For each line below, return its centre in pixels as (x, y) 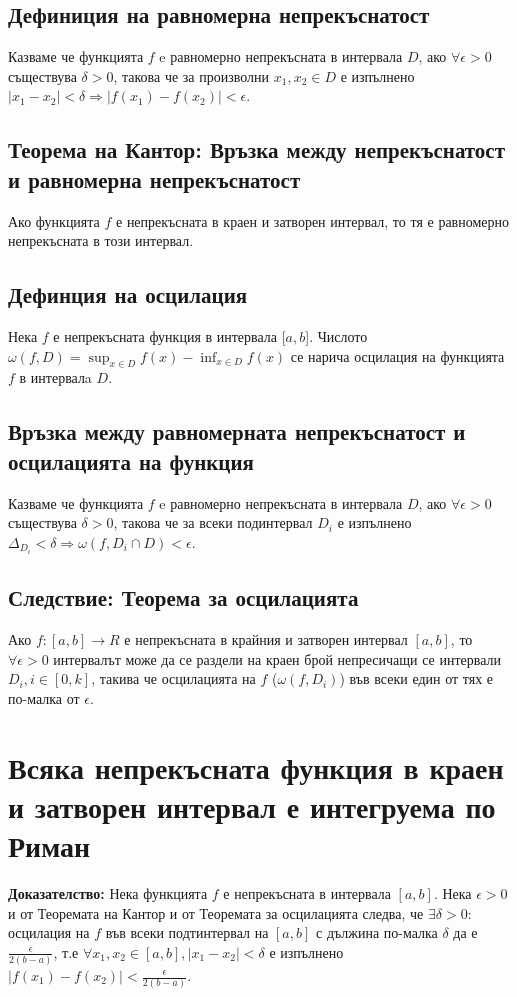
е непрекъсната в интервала (307, 892)
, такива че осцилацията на (173, 678)
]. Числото (336, 335)
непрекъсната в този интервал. (101, 240)
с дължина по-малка (377, 932)
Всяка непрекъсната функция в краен (256, 766)
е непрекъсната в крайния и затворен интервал (266, 639)
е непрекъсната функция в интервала (165, 335)
